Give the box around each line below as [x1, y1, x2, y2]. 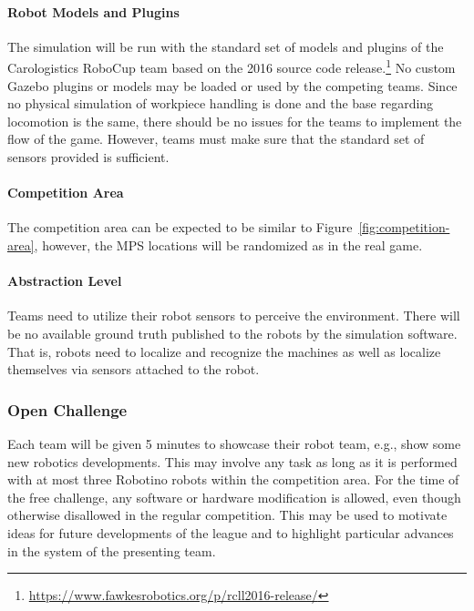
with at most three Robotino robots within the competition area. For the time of [7, 470, 459, 489]
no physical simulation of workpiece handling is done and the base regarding [7, 94, 434, 113]
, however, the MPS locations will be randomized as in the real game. [34, 236, 423, 254]
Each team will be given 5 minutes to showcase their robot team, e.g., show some [7, 433, 461, 453]
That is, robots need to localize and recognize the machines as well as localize [7, 341, 441, 361]
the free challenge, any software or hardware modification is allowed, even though [7, 487, 461, 506]
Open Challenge [7, 398, 128, 421]
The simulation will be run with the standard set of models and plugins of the [7, 36, 444, 56]
